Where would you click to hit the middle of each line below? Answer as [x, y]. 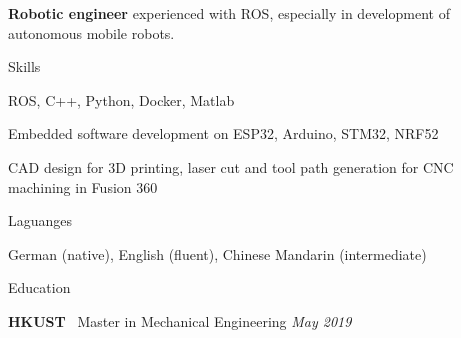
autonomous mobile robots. [91, 32]
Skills [24, 66]
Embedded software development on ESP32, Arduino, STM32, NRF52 [223, 133]
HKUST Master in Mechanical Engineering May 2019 [180, 320]
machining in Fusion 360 [83, 186]
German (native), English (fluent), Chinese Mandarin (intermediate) [217, 253]
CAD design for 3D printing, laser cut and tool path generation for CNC [231, 166]
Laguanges [40, 220]
